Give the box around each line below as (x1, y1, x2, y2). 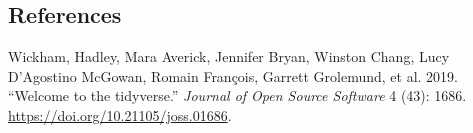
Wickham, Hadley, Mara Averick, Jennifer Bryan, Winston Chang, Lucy (8, 46, 450, 67)
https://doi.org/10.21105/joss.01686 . (8, 104, 232, 125)
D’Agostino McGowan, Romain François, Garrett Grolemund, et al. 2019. (8, 65, 458, 86)
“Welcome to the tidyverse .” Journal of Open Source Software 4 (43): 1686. (8, 85, 467, 106)
